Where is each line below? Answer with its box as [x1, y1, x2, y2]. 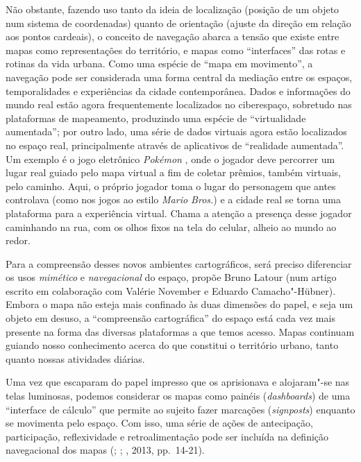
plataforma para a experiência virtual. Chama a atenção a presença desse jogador [6, 205, 352, 220]
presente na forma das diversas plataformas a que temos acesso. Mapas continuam [6, 324, 355, 339]
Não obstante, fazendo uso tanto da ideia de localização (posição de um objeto [6, 2, 339, 16]
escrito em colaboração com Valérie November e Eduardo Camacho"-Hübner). [6, 283, 336, 298]
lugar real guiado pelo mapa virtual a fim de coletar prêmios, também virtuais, [6, 165, 342, 180]
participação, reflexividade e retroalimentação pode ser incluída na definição [6, 429, 329, 443]
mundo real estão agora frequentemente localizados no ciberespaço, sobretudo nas [6, 97, 352, 112]
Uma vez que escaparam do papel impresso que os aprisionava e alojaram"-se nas [6, 375, 350, 389]
